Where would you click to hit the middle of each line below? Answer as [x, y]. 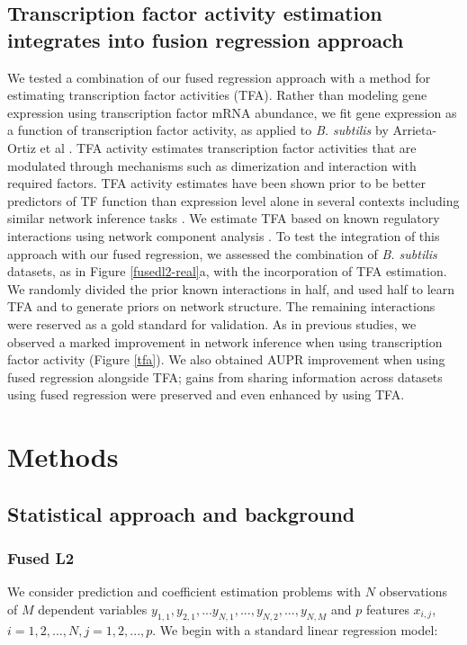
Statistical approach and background [181, 513]
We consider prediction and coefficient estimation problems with [184, 591]
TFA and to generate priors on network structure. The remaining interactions [221, 306]
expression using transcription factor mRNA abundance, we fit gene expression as [232, 112]
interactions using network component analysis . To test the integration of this [224, 235]
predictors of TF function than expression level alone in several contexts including [233, 200]
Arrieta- [415, 130]
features [387, 609]
